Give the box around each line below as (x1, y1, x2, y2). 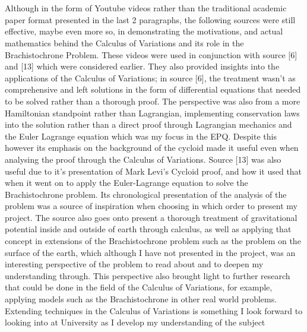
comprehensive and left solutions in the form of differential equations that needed (5, 83, 301, 96)
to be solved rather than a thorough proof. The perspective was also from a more (5, 94, 300, 107)
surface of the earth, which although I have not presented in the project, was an (5, 246, 296, 258)
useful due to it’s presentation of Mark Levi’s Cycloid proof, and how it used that (5, 165, 302, 177)
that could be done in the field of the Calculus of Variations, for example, (5, 281, 273, 293)
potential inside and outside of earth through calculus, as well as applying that (5, 223, 292, 235)
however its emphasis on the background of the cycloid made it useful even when (5, 141, 299, 154)
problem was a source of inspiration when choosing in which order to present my (5, 200, 297, 212)
